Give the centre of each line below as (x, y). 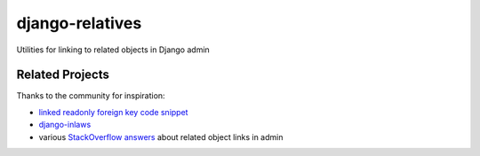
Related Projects (63, 75)
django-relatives (79, 23)
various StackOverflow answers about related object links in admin (161, 136)
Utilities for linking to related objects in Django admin (113, 50)
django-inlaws (65, 125)
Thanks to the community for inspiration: (91, 96)
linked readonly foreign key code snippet (113, 112)
